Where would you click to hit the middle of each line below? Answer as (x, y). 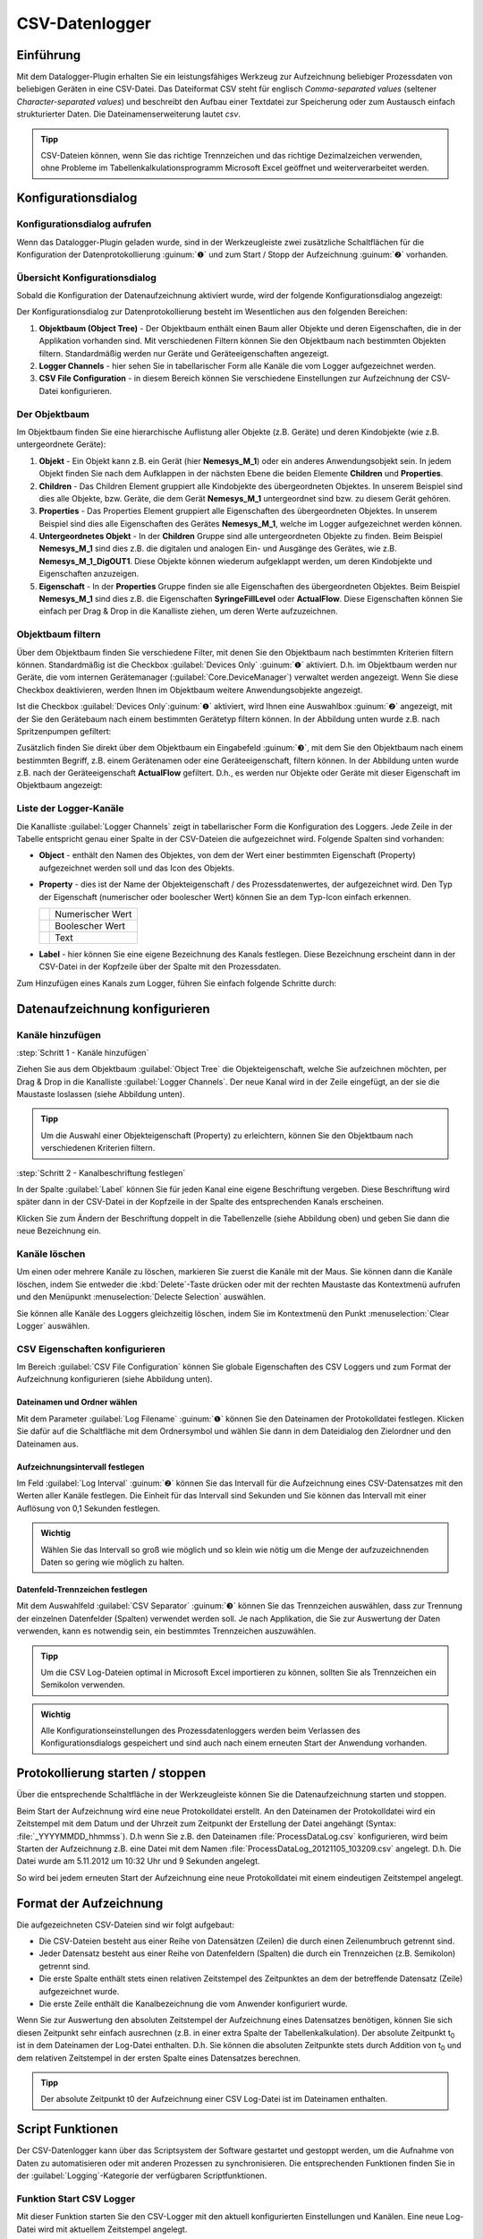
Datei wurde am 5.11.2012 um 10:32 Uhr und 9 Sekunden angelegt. (138, 1861)
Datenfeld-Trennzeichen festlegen (82, 1589)
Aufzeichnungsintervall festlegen (80, 1467)
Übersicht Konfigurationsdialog (86, 278)
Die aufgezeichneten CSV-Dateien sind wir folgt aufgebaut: (125, 1925)
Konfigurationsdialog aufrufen (84, 224)
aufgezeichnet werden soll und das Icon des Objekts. (137, 868)
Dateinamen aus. (48, 1444)
